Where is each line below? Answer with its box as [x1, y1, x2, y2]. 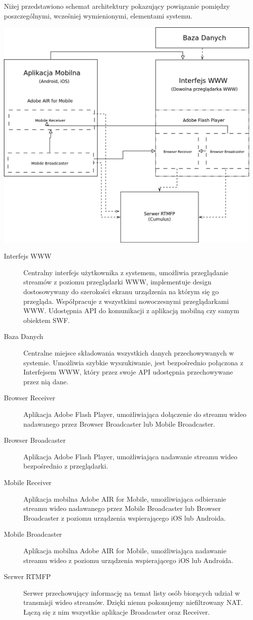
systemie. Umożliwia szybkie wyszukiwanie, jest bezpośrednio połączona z [23, 357, 243, 367]
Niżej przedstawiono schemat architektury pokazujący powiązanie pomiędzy [4, 1, 230, 11]
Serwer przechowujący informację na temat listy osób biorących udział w [23, 587, 240, 598]
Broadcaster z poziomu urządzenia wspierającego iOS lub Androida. [23, 512, 226, 523]
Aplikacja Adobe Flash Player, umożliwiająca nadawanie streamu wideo [23, 451, 237, 461]
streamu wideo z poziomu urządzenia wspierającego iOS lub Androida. [23, 555, 234, 565]
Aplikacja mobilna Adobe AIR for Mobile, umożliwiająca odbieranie [23, 493, 226, 504]
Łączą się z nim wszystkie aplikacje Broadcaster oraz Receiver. [23, 606, 210, 617]
